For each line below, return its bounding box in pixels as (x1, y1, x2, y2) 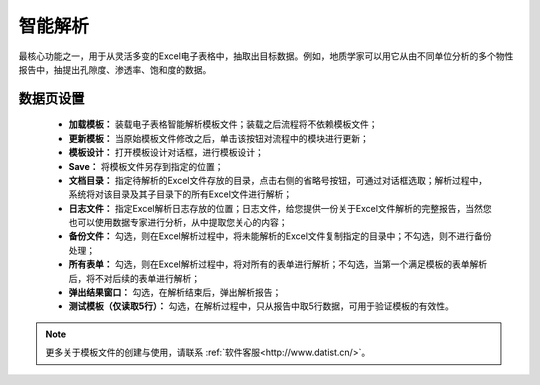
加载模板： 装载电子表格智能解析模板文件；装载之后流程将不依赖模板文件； (68, 118, 378, 130)
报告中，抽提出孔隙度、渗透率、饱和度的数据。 (18, 63, 212, 75)
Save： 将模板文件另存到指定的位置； (68, 160, 224, 172)
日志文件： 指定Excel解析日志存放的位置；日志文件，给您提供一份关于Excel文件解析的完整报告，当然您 (68, 202, 492, 214)
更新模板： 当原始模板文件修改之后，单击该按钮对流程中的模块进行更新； (68, 132, 369, 144)
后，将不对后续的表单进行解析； (68, 272, 200, 284)
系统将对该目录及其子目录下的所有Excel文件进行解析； (68, 188, 293, 200)
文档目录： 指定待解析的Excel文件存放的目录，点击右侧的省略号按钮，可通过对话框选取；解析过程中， (68, 174, 488, 186)
